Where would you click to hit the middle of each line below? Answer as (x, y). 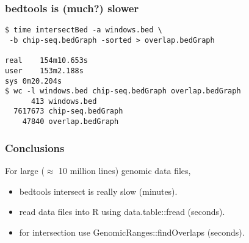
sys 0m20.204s (34, 81)
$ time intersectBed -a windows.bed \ (84, 30)
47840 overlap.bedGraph (70, 122)
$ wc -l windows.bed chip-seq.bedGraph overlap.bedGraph (123, 91)
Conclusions (35, 147)
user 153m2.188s (44, 71)
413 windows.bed (64, 101)
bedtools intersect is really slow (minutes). (98, 191)
